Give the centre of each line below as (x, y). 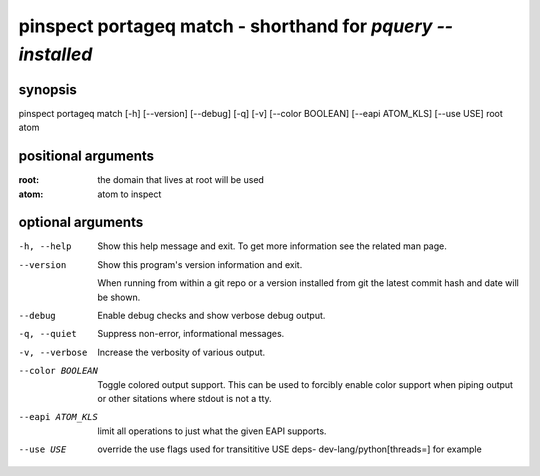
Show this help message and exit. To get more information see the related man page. (272, 246)
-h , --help (45, 246)
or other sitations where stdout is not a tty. (184, 398)
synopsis (47, 89)
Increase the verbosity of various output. (181, 352)
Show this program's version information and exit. (200, 264)
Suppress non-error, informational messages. (191, 334)
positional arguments (86, 156)
